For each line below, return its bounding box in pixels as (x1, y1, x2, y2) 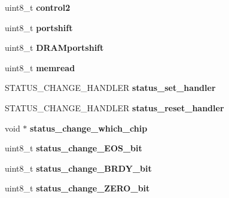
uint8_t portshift (5, 21, 73, 33)
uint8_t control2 (5, 1, 71, 13)
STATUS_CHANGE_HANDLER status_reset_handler (5, 101, 224, 114)
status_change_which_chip (30, 121, 148, 134)
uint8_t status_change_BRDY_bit (5, 162, 152, 174)
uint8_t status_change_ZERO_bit (5, 182, 150, 194)
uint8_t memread (5, 61, 75, 74)
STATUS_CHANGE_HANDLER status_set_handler (5, 81, 216, 94)
